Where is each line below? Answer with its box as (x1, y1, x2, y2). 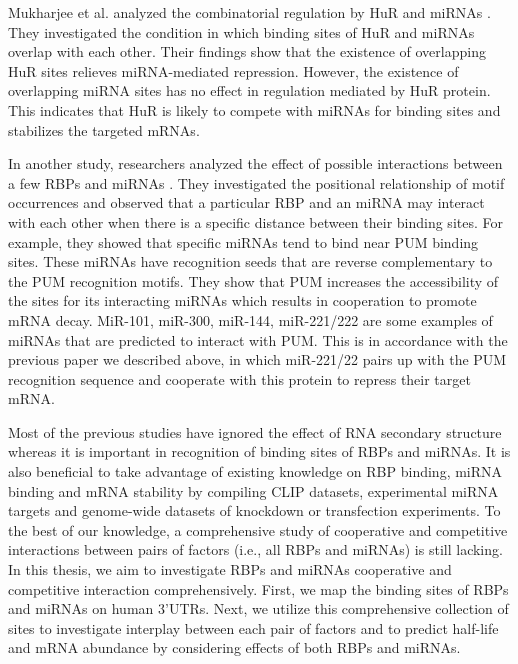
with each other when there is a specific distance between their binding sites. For (8, 211, 503, 232)
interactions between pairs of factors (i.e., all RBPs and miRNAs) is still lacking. (8, 539, 503, 560)
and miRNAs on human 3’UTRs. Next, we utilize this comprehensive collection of (8, 598, 509, 619)
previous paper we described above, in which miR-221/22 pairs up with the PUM (8, 349, 507, 370)
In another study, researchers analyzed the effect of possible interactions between (8, 153, 503, 174)
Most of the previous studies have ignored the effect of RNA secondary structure (8, 421, 502, 442)
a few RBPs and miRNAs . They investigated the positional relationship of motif (8, 172, 505, 193)
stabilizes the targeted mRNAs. (8, 119, 200, 140)
